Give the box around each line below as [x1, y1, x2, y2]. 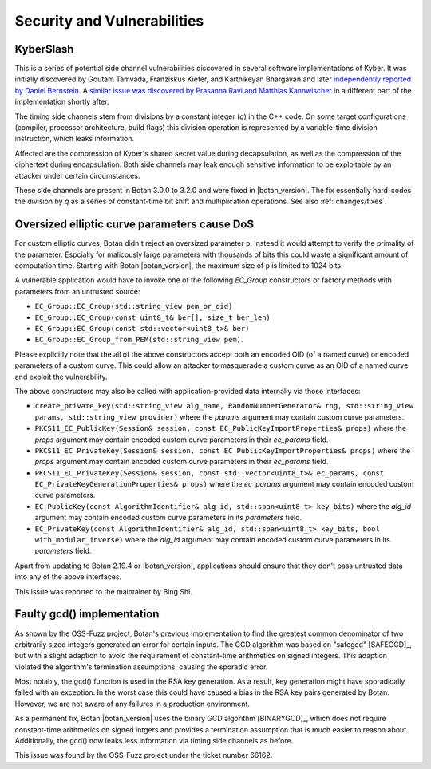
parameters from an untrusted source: [14, 286, 140, 296]
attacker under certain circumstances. [14, 171, 140, 180]
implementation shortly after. [14, 97, 109, 107]
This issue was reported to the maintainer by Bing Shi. [14, 586, 193, 596]
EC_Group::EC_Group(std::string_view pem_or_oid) [34, 302, 233, 311]
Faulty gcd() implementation [14, 607, 160, 621]
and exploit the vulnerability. [14, 372, 108, 381]
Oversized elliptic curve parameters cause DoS [14, 218, 255, 231]
